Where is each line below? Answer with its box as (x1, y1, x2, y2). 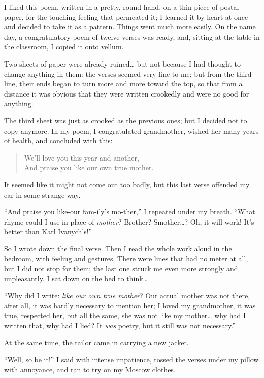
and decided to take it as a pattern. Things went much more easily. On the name (4, 21, 256, 32)
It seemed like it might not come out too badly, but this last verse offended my (4, 179, 250, 190)
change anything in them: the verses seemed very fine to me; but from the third (4, 68, 252, 79)
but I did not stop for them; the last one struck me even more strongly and (4, 263, 238, 274)
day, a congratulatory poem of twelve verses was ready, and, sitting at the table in (4, 31, 260, 42)
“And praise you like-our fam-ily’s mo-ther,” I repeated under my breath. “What (4, 206, 255, 217)
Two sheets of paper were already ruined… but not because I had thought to (4, 58, 241, 69)
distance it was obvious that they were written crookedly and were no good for (4, 88, 249, 99)
